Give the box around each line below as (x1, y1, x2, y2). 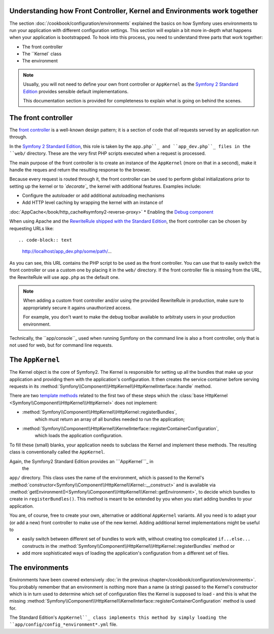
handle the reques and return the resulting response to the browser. (9, 166, 151, 172)
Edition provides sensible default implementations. (23, 88, 129, 94)
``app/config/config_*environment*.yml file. (9, 621, 118, 627)
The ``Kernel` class (22, 51, 62, 57)
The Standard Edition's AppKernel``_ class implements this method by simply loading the (9, 614, 227, 621)
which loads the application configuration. (35, 433, 123, 439)
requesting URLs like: (9, 225, 54, 231)
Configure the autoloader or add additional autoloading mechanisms (22, 193, 165, 199)
